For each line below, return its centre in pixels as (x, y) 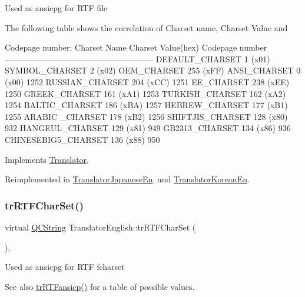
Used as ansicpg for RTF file (56, 8)
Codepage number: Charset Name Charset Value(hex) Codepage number (136, 47)
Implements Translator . (47, 159)
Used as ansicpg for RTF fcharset (65, 267)
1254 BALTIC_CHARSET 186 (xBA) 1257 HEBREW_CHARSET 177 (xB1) (146, 105)
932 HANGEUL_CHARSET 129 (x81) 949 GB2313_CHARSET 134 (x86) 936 (148, 128)
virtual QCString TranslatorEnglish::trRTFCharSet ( (100, 227)
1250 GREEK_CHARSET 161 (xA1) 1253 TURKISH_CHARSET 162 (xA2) (145, 93)
